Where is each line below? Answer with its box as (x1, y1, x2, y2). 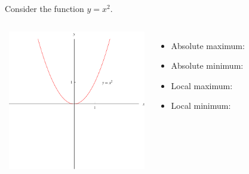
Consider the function (5, 2, 84, 14)
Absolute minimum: (171, 59, 244, 72)
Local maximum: (171, 79, 233, 91)
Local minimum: (171, 99, 231, 112)
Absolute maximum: (171, 39, 245, 51)
